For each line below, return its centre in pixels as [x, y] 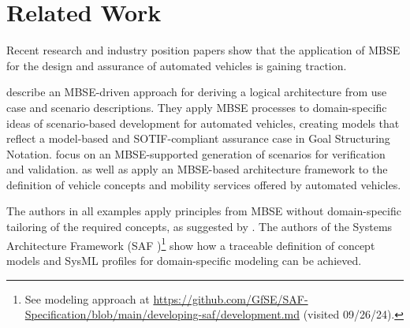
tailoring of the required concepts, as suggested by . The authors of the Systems [199, 227]
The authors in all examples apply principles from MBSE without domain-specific [204, 211]
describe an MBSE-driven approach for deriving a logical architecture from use [197, 92]
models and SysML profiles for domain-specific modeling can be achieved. [184, 260]
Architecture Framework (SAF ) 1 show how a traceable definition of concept [191, 244]
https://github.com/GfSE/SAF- [231, 298]
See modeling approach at [87, 298]
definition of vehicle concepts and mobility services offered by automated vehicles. [204, 184]
